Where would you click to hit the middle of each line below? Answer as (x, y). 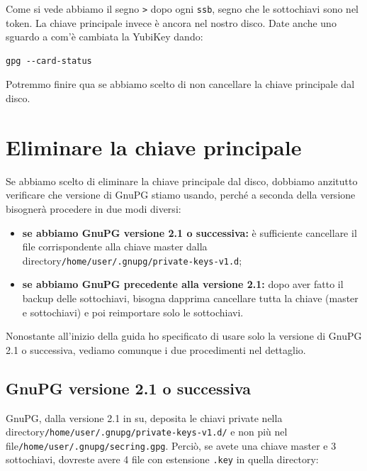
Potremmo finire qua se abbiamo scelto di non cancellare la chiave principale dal (180, 84)
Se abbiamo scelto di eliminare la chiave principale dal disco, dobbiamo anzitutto (182, 181)
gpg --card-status (49, 61)
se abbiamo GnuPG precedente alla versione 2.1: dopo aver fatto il (183, 284)
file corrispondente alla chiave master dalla (115, 246)
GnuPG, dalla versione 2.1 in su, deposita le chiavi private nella (144, 417)
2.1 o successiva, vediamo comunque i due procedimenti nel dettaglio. (156, 349)
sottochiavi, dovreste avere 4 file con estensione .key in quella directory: (162, 459)
